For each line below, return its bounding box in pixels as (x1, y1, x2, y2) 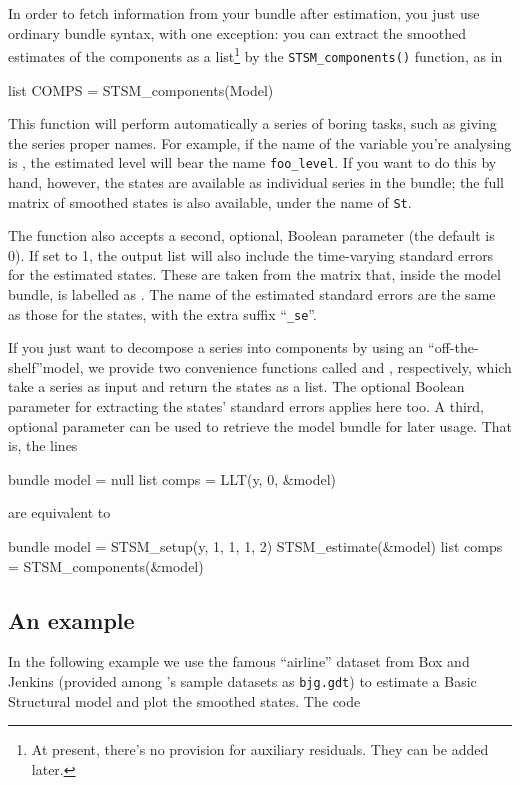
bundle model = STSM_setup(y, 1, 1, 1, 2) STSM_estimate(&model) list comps (8, 535, 503, 556)
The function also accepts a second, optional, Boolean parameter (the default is (8, 225, 495, 246)
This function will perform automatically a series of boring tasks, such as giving (8, 113, 497, 134)
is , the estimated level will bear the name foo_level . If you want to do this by (8, 152, 497, 173)
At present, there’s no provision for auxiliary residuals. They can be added (31, 739, 489, 760)
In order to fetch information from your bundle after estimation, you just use (8, 3, 480, 23)
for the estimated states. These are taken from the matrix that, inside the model (8, 264, 501, 285)
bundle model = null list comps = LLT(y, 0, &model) (8, 468, 337, 489)
